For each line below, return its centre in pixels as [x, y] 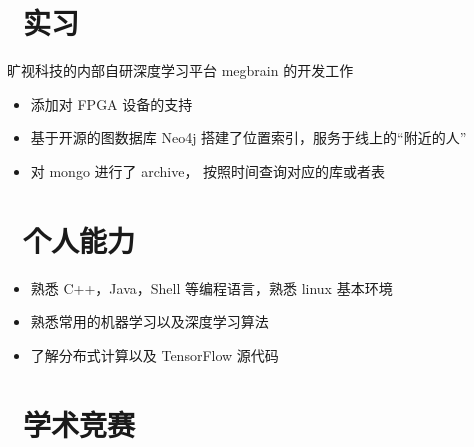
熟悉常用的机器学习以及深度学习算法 [149, 321]
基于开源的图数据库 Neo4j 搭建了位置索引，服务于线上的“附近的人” [248, 137]
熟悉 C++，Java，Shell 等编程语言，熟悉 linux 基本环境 [211, 287]
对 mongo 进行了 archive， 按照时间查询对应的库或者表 [208, 170]
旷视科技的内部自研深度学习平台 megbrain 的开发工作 [180, 70]
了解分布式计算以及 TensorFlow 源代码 [154, 354]
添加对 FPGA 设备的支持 [111, 103]
